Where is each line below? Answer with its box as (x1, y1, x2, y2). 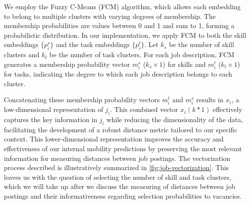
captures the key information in (4, 114, 98, 125)
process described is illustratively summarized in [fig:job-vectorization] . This (4, 162, 229, 173)
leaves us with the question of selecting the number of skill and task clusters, (4, 172, 232, 182)
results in (196, 94, 224, 105)
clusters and (4, 49, 40, 60)
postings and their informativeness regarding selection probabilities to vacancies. (4, 191, 242, 201)
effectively (213, 104, 242, 114)
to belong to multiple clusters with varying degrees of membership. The (4, 11, 216, 21)
